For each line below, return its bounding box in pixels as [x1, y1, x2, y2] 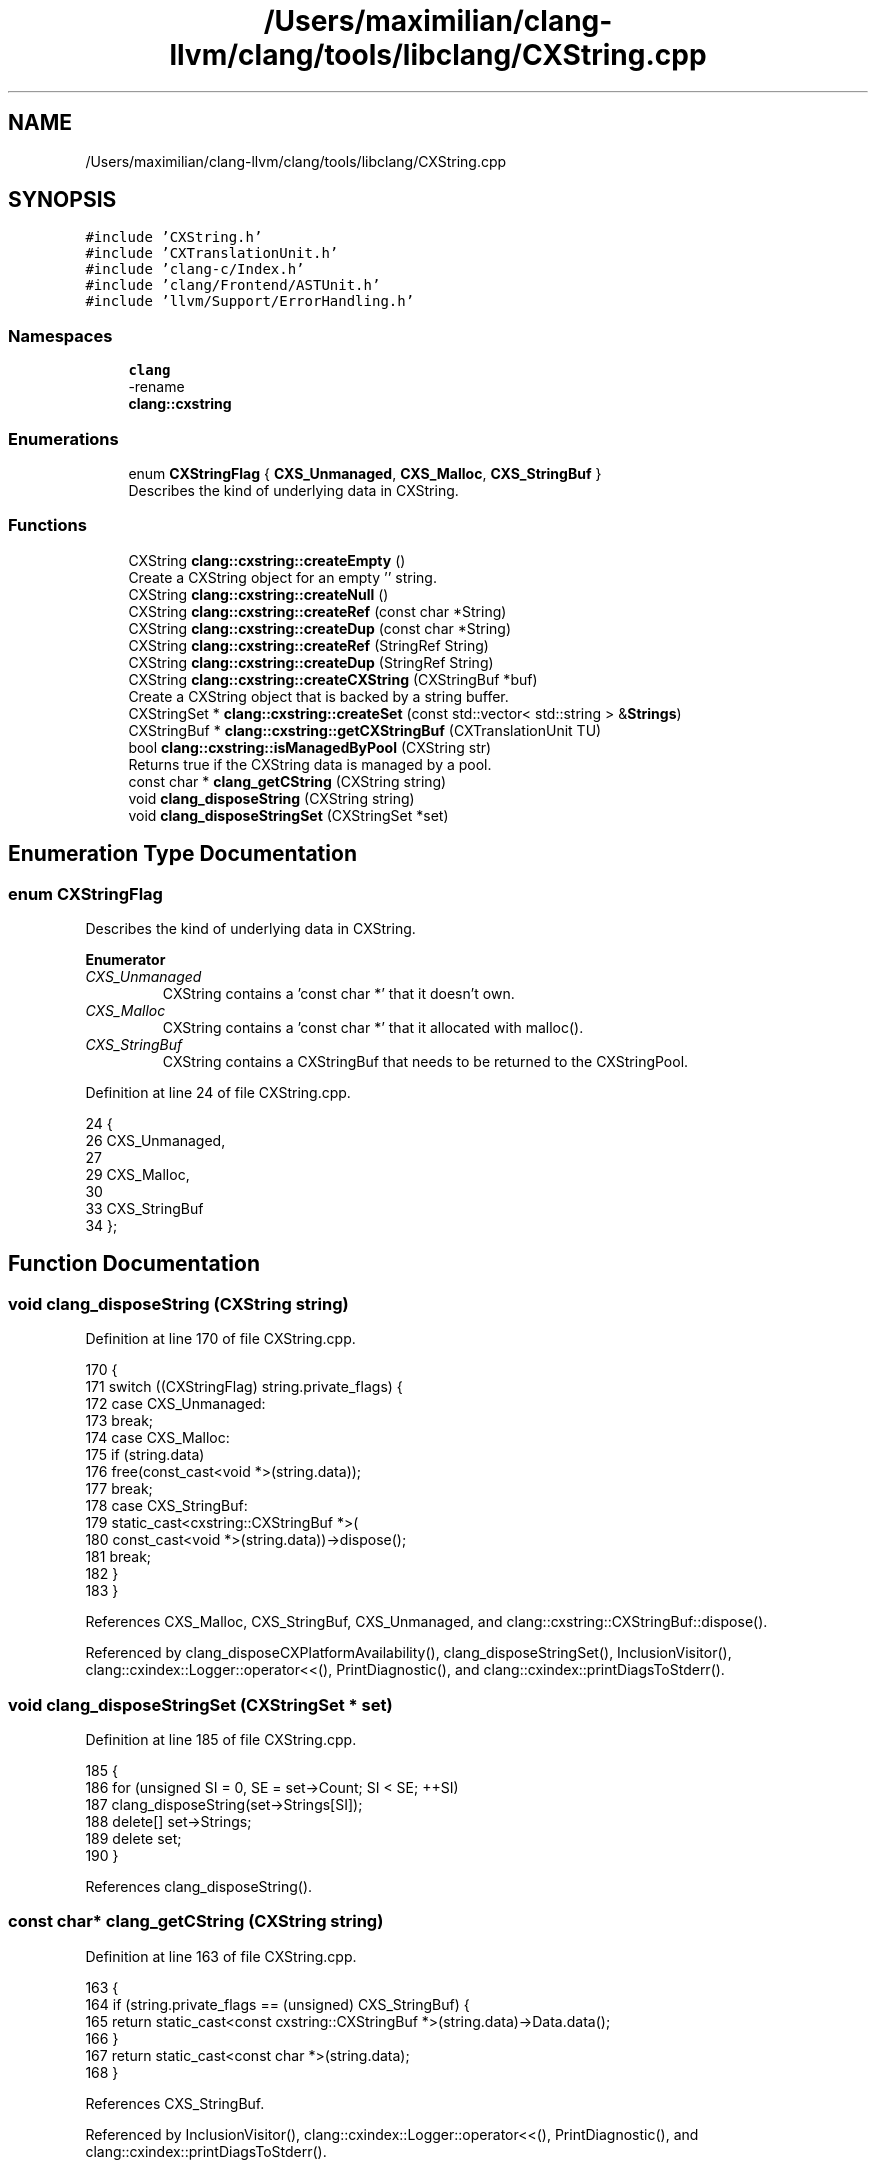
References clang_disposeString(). [85, 1877, 313, 1895]
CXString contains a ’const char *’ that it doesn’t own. [162, 984, 515, 1002]
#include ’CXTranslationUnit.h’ [85, 245, 339, 262]
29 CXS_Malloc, [85, 1165, 190, 1183]
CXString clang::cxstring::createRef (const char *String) [128, 602, 507, 620]
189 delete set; [85, 1829, 182, 1847]
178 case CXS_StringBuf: [85, 1497, 248, 1515]
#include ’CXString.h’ [85, 229, 263, 246]
